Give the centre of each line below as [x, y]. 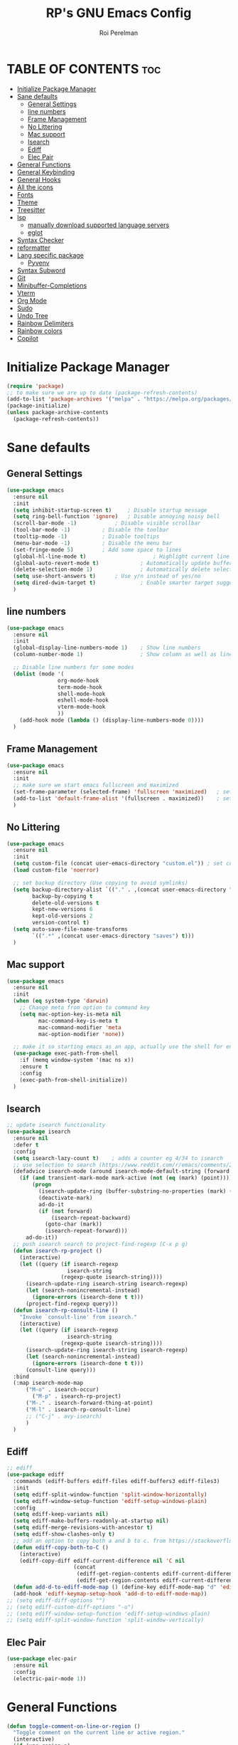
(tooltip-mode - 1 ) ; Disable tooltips [86, 537]
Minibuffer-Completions [52, 285]
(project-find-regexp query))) [72, 1304]
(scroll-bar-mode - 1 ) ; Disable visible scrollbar [107, 523]
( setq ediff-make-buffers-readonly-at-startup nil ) [91, 1521]
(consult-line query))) [61, 1370]
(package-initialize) [39, 406]
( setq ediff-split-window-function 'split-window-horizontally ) [110, 1494]
